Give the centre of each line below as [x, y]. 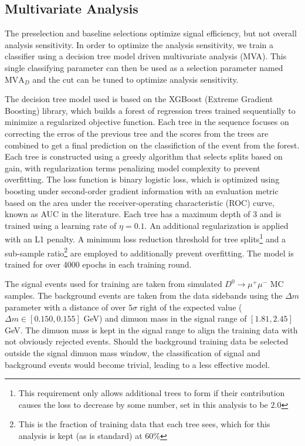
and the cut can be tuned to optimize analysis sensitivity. [135, 79]
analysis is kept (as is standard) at [80, 435]
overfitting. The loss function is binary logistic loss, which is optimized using [142, 179]
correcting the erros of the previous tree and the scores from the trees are [137, 133]
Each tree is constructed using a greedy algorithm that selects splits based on [144, 156]
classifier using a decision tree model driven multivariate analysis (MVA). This [146, 56]
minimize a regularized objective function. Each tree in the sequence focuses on [147, 122]
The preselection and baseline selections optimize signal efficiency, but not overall [151, 33]
